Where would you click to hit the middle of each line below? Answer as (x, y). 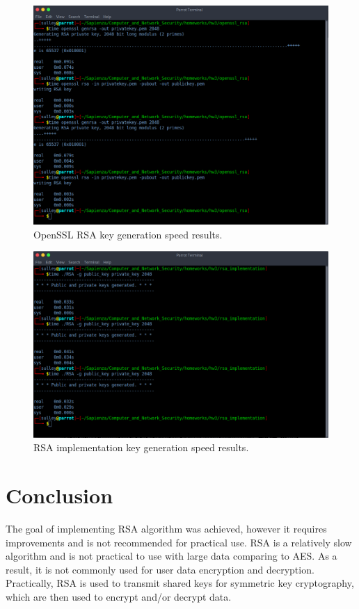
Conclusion (59, 495)
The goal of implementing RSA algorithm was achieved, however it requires (166, 528)
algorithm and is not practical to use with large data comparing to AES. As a (171, 556)
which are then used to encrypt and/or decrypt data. (119, 596)
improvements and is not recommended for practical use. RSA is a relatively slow (179, 542)
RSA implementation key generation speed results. (141, 447)
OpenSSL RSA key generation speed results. (128, 234)
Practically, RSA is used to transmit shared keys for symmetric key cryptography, (180, 583)
